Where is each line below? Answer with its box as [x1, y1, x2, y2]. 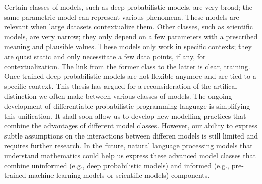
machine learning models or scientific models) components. [28, 170, 210, 180]
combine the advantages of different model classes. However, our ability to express [4, 120, 257, 131]
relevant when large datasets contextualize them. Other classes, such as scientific [4, 21, 253, 32]
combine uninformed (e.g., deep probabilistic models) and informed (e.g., [4, 160, 229, 170]
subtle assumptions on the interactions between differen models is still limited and [4, 130, 258, 141]
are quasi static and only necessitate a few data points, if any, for [4, 51, 206, 61]
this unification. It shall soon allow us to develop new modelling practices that [4, 110, 246, 121]
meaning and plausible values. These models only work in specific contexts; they [4, 41, 252, 52]
